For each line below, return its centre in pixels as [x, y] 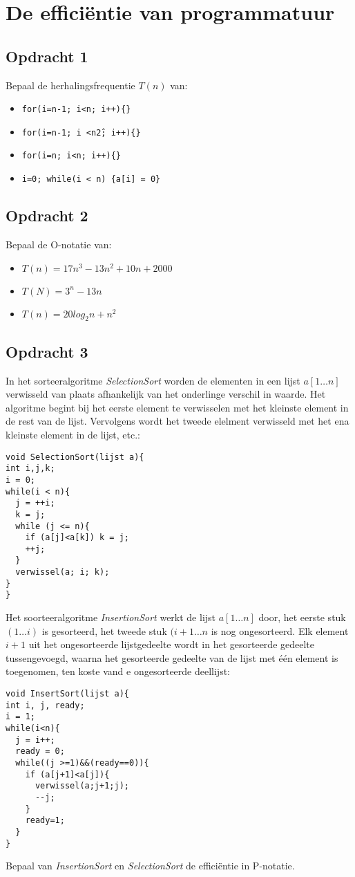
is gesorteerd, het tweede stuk [104, 630]
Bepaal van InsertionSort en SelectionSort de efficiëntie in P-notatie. [150, 866]
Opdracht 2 [47, 215]
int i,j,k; [30, 469]
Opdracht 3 [47, 351]
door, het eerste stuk [302, 617]
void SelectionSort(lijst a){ [75, 457]
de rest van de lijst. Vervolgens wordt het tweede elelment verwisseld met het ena [177, 421]
